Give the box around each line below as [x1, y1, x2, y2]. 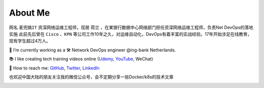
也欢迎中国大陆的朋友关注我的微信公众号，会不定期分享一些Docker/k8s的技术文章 [9, 74, 174, 80]
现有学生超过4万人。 [9, 38, 51, 44]
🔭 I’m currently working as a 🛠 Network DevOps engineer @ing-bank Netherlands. [9, 47, 176, 53]
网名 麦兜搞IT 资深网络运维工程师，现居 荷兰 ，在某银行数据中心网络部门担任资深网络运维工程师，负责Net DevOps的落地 [9, 24, 254, 30]
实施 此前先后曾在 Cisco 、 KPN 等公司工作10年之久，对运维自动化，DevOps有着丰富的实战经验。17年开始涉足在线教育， [9, 31, 252, 37]
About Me [9, 7, 50, 18]
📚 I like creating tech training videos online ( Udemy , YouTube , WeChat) [9, 56, 154, 62]
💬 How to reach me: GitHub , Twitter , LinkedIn [9, 65, 100, 71]
